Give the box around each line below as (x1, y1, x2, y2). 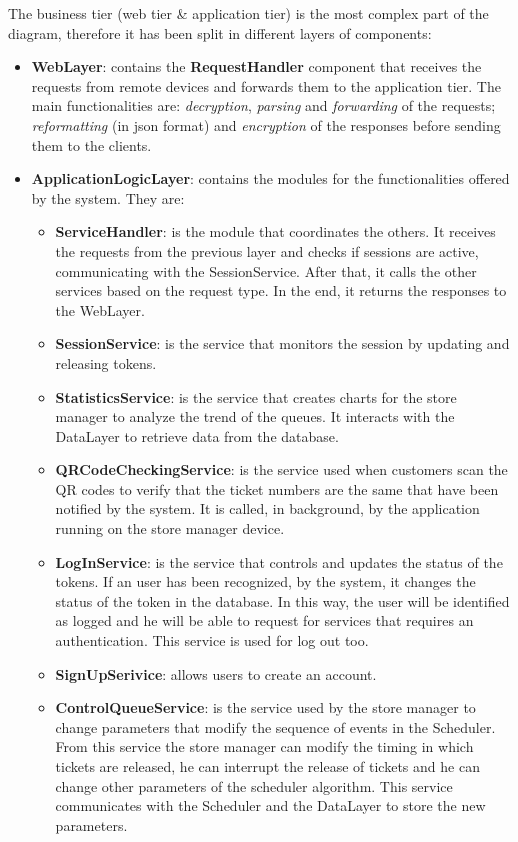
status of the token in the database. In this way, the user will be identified (55, 590, 510, 611)
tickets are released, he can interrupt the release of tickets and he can (55, 756, 480, 776)
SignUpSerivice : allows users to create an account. (55, 663, 377, 684)
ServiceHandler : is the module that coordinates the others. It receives (55, 221, 496, 242)
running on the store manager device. (55, 518, 285, 539)
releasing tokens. (55, 352, 157, 373)
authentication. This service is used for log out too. (55, 630, 369, 651)
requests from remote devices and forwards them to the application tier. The (31, 75, 501, 96)
